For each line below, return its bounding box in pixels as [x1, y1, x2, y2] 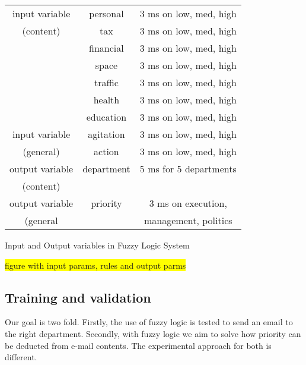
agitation [88, 127, 125, 141]
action [94, 144, 119, 158]
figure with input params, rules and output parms [5, 259, 186, 271]
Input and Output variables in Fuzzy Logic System [5, 239, 190, 251]
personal [89, 7, 124, 20]
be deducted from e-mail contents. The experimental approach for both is [5, 339, 272, 351]
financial [89, 41, 124, 55]
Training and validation [5, 288, 151, 306]
